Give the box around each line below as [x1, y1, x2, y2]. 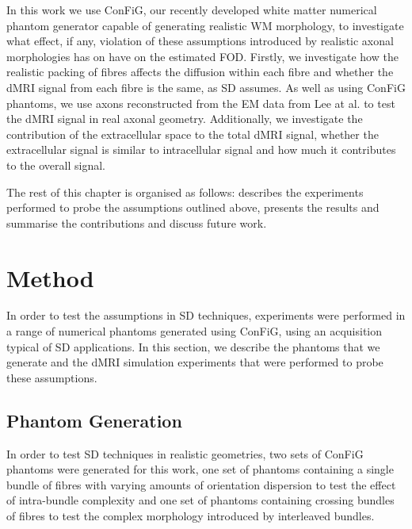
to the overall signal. [6, 156, 105, 173]
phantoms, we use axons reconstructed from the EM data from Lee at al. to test [6, 94, 395, 111]
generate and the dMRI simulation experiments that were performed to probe [6, 354, 383, 370]
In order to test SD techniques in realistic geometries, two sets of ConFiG [6, 445, 364, 462]
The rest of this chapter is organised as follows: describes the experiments [6, 183, 364, 200]
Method [6, 261, 94, 293]
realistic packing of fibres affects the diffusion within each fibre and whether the [6, 63, 394, 80]
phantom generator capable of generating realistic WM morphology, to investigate [6, 17, 404, 33]
